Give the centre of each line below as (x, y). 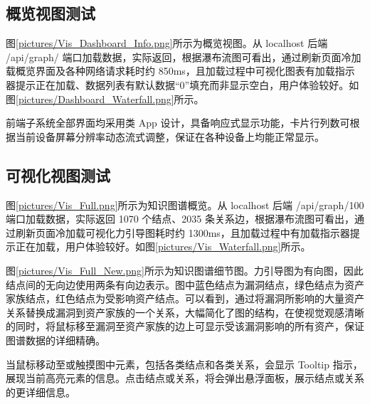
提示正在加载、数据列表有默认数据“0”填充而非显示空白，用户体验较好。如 (187, 84)
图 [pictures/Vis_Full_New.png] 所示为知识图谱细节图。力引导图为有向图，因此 (185, 270)
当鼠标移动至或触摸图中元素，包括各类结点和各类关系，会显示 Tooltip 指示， (184, 364)
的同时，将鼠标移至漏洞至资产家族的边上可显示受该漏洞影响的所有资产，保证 (185, 326)
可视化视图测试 (58, 175)
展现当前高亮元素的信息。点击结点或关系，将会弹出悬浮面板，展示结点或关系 (185, 378)
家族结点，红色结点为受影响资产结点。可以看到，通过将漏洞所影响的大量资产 (185, 298)
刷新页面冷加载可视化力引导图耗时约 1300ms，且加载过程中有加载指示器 (183, 232)
